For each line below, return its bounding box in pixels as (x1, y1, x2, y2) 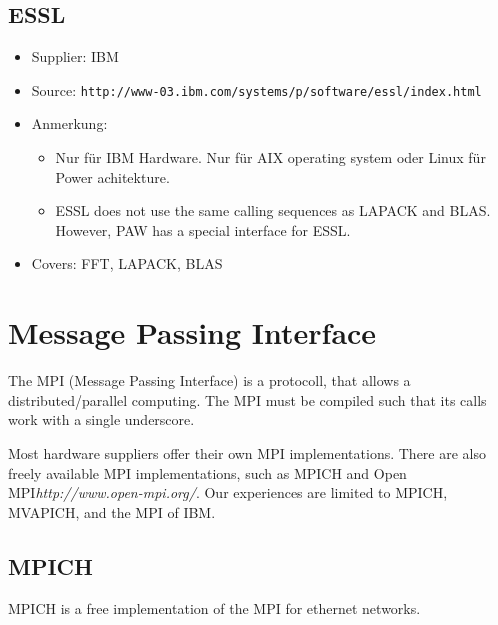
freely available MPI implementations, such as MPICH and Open (8, 462, 407, 483)
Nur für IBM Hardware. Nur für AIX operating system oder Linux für (55, 147, 486, 168)
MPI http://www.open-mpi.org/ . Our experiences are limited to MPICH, (8, 482, 448, 503)
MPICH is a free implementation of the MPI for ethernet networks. (8, 597, 421, 618)
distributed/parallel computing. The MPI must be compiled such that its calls (8, 389, 487, 410)
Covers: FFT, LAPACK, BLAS (31, 253, 223, 274)
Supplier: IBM (31, 46, 119, 67)
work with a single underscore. (8, 409, 195, 430)
